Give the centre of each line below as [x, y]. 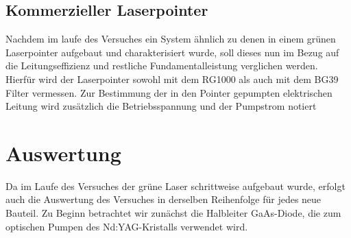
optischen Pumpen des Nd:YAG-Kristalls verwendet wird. [127, 226]
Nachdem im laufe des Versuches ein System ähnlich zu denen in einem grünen [171, 39]
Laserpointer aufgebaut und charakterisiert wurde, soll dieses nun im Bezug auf [172, 52]
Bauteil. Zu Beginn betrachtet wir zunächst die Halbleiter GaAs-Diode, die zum [173, 213]
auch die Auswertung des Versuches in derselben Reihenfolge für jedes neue [164, 199]
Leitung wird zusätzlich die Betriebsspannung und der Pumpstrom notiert [161, 106]
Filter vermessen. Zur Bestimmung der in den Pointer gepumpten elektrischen [169, 92]
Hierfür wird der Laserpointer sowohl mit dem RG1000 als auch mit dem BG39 [172, 79]
